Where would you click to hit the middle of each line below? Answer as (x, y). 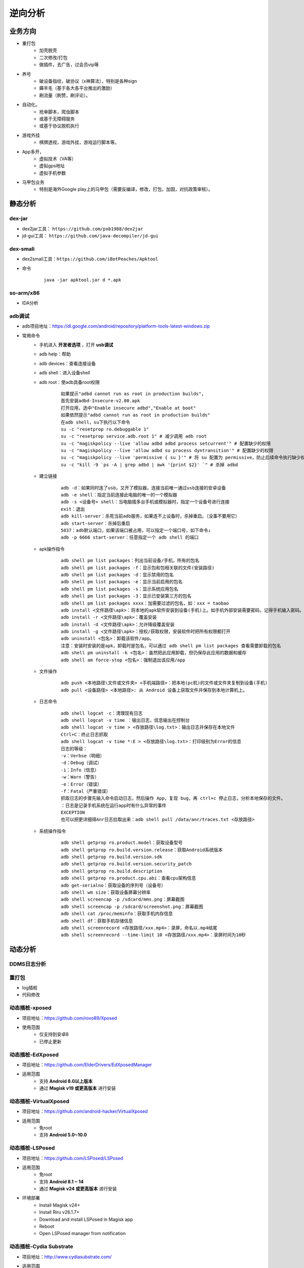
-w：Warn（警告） (80, 777)
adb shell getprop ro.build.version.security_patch (126, 864)
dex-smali (22, 249)
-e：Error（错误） (82, 784)
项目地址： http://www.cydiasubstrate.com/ (67, 1257)
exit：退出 (73, 509)
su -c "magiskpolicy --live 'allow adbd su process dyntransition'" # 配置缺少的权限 (167, 451)
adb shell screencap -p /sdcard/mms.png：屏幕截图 (123, 900)
